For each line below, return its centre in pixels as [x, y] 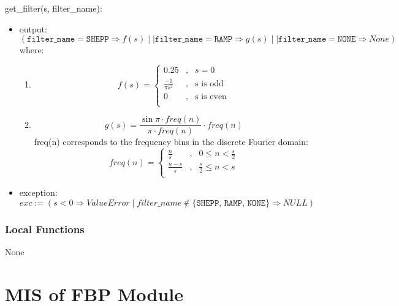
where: [32, 50]
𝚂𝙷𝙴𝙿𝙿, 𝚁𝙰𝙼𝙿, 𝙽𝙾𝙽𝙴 [231, 203]
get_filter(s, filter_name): [54, 8]
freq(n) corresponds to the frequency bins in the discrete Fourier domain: [171, 142]
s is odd [209, 84]
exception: [38, 192]
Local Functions [45, 229]
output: [33, 28]
